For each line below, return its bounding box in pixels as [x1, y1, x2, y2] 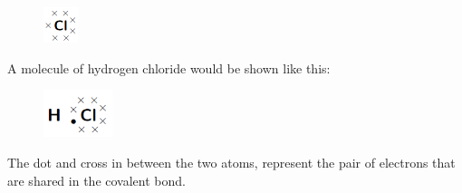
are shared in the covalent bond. [7, 170, 186, 189]
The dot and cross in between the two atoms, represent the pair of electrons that [7, 153, 456, 172]
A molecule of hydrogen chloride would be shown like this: [7, 58, 331, 77]
